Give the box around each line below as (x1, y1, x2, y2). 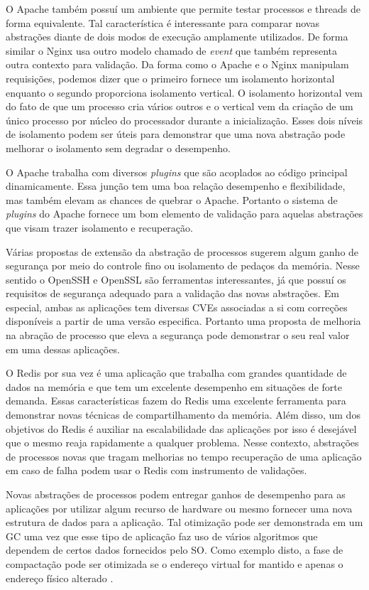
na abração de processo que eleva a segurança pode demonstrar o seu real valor (6, 328, 350, 343)
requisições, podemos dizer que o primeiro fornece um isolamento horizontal (6, 70, 335, 85)
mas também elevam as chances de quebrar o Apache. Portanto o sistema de (6, 192, 338, 207)
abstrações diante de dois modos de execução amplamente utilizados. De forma (6, 29, 348, 44)
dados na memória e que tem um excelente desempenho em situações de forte (6, 379, 342, 394)
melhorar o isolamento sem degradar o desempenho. (6, 140, 231, 155)
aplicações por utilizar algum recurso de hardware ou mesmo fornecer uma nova (6, 500, 353, 515)
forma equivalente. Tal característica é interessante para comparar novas (6, 15, 319, 30)
